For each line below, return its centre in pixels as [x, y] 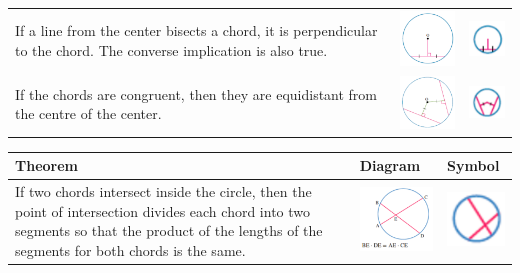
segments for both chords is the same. [130, 249]
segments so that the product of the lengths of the [169, 230]
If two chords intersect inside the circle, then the [163, 191]
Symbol [473, 165]
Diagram [390, 165]
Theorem [46, 165]
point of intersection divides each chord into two [163, 210]
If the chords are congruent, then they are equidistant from [196, 93]
